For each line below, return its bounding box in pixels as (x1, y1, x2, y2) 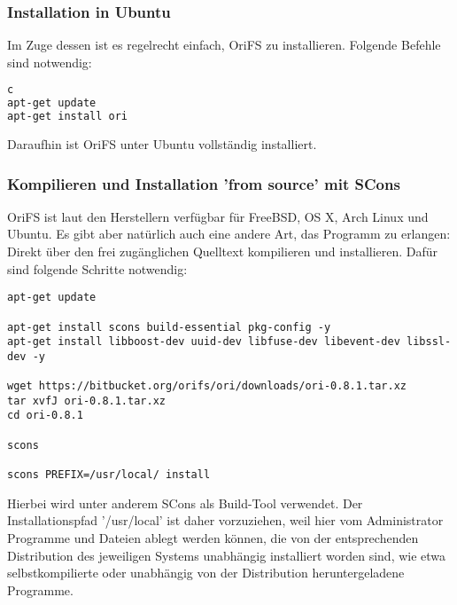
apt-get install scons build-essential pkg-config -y (7, 320, 331, 334)
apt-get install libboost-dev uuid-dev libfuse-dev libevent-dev (7, 335, 400, 349)
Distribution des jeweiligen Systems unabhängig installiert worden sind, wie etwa (7, 546, 446, 564)
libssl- (407, 335, 452, 349)
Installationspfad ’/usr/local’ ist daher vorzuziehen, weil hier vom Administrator (7, 511, 444, 530)
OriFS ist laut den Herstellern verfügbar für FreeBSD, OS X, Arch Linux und (7, 207, 429, 225)
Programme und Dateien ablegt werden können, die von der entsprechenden (7, 528, 419, 546)
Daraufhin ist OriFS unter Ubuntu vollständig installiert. (7, 135, 317, 153)
